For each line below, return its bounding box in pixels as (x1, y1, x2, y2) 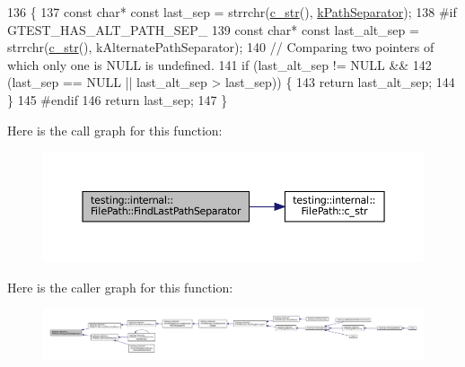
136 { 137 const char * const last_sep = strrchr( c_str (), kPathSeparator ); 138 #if (7, 3, 457, 21)
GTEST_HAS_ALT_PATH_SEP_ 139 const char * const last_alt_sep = (7, 20, 419, 39)
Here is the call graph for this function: (7, 120, 223, 139)
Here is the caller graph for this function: (7, 277, 233, 296)
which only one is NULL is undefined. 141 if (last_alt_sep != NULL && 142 (7, 55, 432, 74)
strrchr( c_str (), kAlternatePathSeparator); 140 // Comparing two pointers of (7, 38, 434, 57)
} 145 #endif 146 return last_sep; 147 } (7, 90, 228, 109)
